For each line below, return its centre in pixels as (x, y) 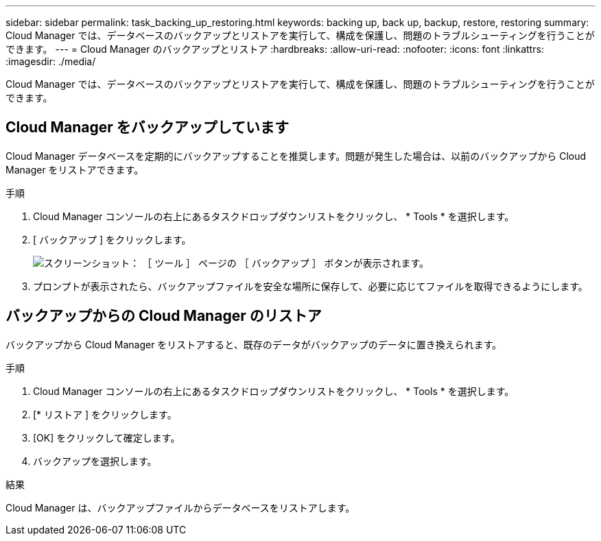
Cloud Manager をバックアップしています (148, 128)
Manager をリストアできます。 (75, 169)
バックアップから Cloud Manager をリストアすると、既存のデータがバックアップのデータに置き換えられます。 (254, 344)
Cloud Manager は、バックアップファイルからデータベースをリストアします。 (180, 507)
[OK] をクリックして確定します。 (107, 437)
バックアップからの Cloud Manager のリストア (164, 316)
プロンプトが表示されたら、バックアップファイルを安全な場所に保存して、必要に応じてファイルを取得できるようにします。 (310, 286)
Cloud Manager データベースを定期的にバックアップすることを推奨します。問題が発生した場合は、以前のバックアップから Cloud (296, 156)
